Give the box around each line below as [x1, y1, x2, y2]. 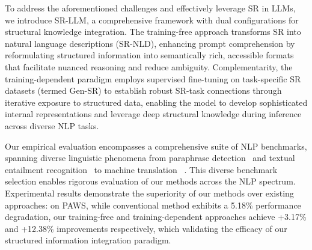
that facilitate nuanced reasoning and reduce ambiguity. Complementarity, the [5, 60, 293, 73]
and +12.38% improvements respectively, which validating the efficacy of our [5, 222, 287, 234]
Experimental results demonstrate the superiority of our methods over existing [5, 186, 294, 199]
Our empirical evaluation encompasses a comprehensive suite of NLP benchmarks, [5, 139, 307, 152]
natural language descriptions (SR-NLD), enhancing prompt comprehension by [5, 37, 295, 49]
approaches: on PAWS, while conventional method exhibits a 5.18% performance [5, 198, 301, 211]
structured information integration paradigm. [5, 234, 171, 246]
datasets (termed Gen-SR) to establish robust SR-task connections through [5, 84, 282, 97]
